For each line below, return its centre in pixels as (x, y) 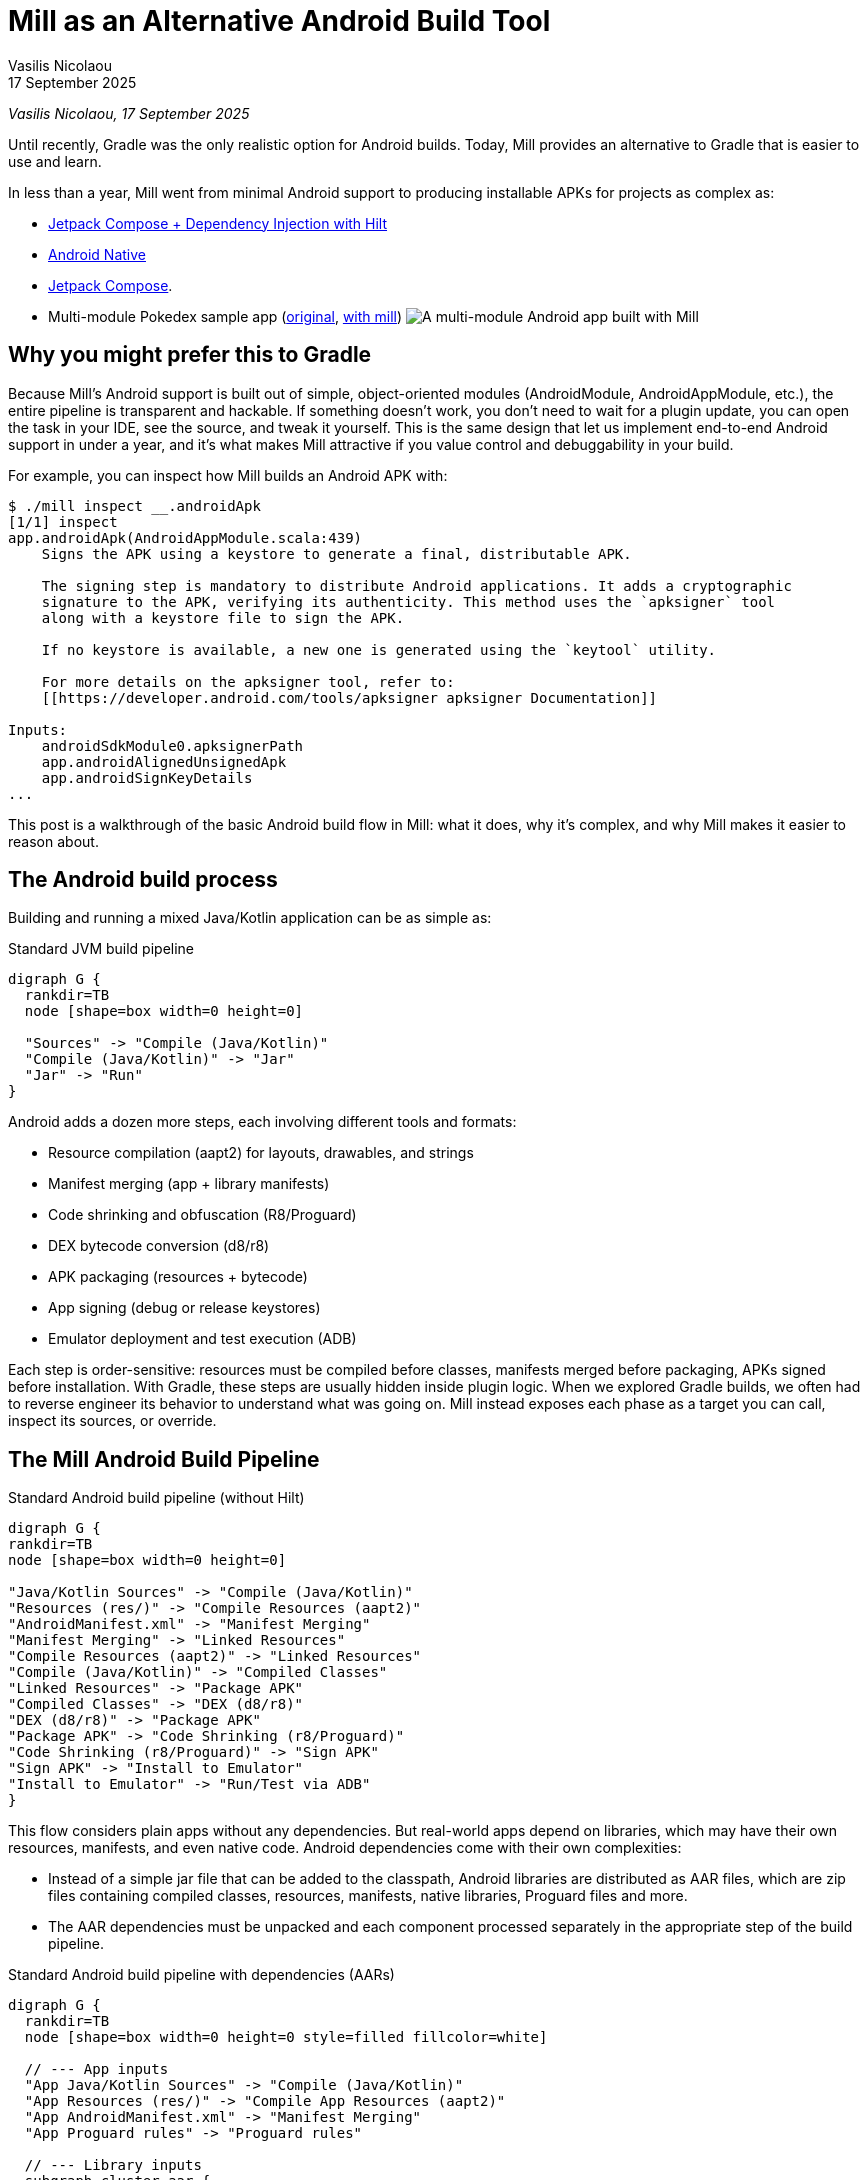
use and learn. (55, 161)
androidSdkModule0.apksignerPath (172, 745)
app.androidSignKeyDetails (147, 777)
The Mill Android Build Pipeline (164, 1459)
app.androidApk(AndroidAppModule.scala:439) (185, 537)
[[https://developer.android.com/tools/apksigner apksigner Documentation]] (349, 697)
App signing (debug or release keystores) (184, 1308)
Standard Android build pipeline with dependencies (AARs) (201, 1975)
